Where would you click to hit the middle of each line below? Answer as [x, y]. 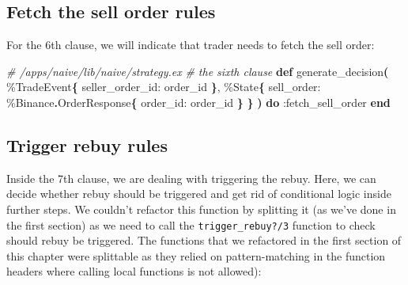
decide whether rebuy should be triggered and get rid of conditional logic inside [199, 194]
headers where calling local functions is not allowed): [134, 271]
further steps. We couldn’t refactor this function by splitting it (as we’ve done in [201, 209]
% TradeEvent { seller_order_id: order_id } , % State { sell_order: [164, 87]
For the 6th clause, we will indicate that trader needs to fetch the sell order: [191, 45]
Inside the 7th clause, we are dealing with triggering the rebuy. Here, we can [191, 178]
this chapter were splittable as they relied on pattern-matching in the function [196, 255]
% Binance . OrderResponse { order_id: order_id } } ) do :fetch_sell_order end [198, 102]
